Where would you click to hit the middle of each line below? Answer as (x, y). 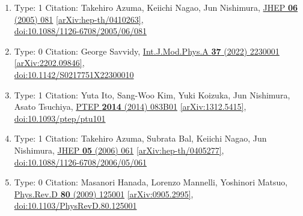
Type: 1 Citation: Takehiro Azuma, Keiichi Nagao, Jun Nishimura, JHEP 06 (156, 7)
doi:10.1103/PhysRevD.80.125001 (75, 205)
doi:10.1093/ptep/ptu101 (60, 118)
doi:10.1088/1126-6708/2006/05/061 (80, 162)
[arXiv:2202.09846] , (49, 63)
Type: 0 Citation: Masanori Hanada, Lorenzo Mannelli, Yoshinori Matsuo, (151, 182)
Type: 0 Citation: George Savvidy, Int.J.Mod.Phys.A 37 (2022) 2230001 (147, 51)
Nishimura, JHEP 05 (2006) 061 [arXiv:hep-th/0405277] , (119, 150)
